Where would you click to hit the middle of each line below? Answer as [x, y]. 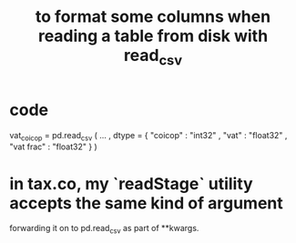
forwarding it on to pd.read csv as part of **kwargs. [104, 229]
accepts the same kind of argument [147, 203]
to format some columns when [153, 17]
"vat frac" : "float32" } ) [53, 147]
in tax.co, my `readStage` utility [131, 183]
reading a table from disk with [153, 36]
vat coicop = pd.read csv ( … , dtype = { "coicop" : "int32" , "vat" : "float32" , [148, 136]
